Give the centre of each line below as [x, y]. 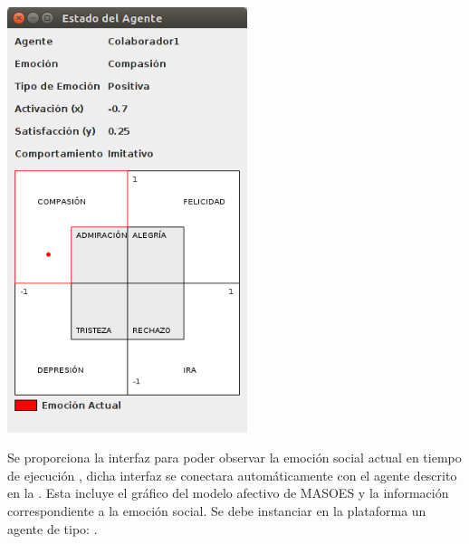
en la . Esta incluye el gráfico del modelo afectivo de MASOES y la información [228, 493]
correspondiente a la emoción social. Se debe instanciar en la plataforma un [217, 510]
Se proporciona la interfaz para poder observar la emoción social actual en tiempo [234, 458]
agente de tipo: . [53, 528]
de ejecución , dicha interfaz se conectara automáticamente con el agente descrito [232, 475]
